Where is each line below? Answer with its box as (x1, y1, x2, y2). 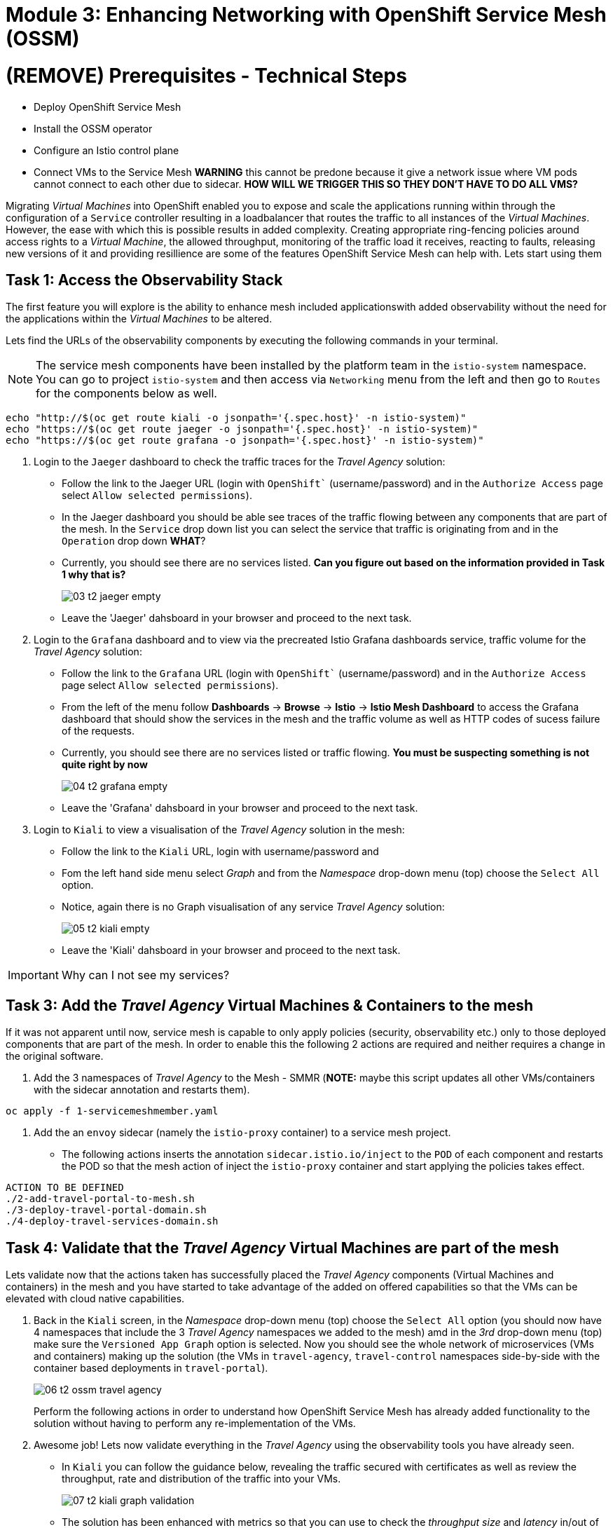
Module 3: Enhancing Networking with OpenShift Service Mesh (6, 3, 607, 27)
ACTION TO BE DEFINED (6, 1182, 124, 1194)
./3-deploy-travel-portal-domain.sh (6, 1204, 207, 1216)
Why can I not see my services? (61, 968, 230, 983)
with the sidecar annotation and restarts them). (34, 1084, 250, 1096)
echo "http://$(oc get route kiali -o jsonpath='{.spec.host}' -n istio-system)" (6, 412, 467, 424)
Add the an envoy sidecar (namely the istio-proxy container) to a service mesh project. (34, 1126, 451, 1139)
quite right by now (62, 758, 148, 771)
